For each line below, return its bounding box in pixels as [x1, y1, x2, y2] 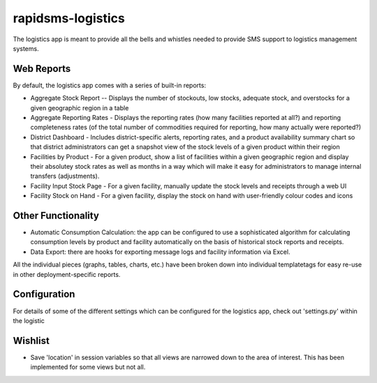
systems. [13, 44, 39, 52]
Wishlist [13, 335, 50, 347]
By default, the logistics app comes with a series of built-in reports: [13, 81, 206, 89]
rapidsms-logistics [13, 10, 125, 26]
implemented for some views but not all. [30, 363, 146, 371]
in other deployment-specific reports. [13, 270, 121, 278]
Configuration [13, 288, 75, 300]
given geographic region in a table [30, 103, 129, 112]
